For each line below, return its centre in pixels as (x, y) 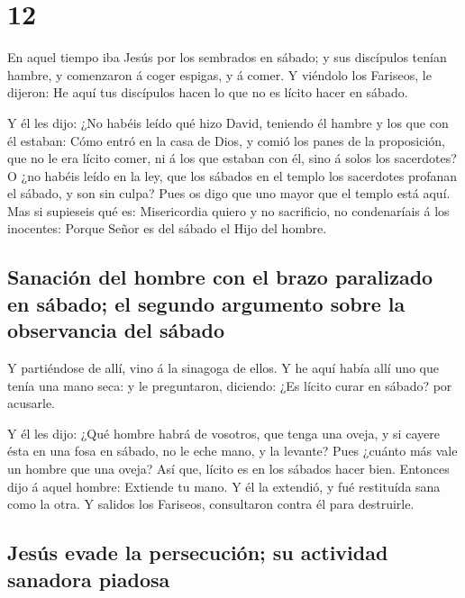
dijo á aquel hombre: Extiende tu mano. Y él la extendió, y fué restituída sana (224, 486)
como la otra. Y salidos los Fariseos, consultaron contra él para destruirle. (211, 504)
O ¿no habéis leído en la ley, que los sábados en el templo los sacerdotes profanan (232, 175)
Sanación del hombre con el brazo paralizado (220, 277)
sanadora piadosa (89, 579)
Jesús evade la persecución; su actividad (198, 553)
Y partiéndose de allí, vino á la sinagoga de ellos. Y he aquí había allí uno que (223, 368)
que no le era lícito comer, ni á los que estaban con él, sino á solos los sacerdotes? (232, 158)
